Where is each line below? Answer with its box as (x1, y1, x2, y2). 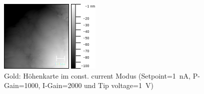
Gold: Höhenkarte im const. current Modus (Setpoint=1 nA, (4, 70, 190, 81)
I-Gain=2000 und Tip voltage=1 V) (42, 80, 153, 91)
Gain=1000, (4, 80, 40, 91)
